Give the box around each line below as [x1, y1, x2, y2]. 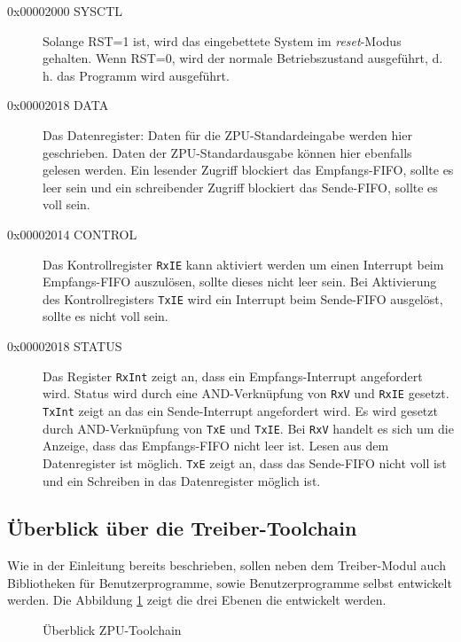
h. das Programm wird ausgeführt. [43, 66, 230, 84]
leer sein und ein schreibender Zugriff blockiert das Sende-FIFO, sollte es [43, 177, 438, 196]
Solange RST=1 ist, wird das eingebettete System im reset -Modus [43, 31, 402, 50]
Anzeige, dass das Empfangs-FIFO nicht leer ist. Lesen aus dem [43, 436, 389, 455]
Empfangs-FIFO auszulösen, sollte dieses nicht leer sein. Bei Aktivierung [43, 272, 437, 291]
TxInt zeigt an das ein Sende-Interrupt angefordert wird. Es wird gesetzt [43, 401, 438, 419]
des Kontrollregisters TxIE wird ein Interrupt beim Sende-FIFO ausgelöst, [43, 289, 443, 308]
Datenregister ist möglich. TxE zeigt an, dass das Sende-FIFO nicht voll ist [43, 453, 447, 472]
